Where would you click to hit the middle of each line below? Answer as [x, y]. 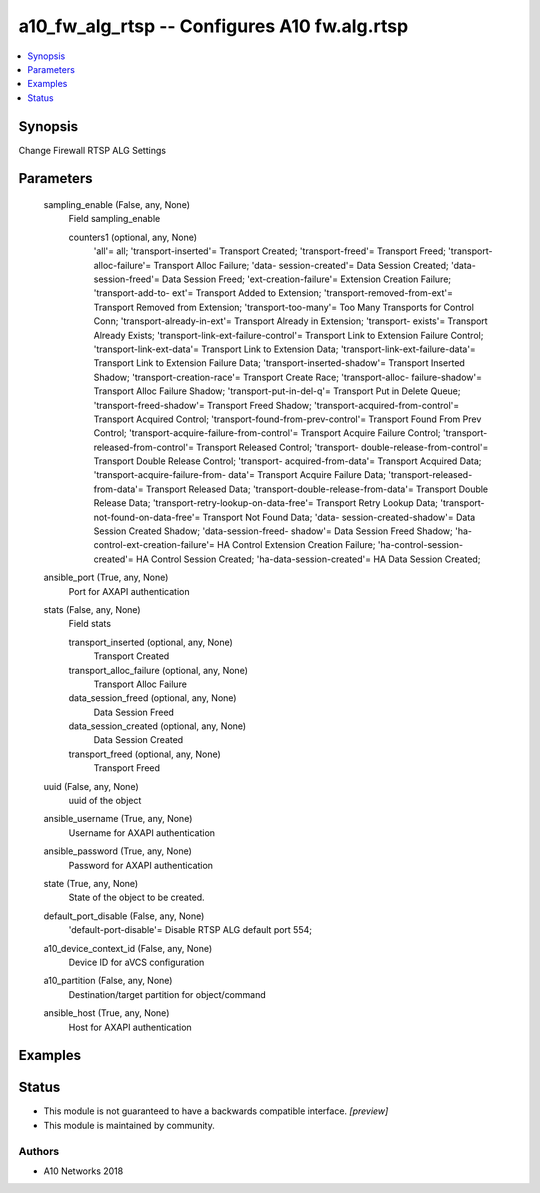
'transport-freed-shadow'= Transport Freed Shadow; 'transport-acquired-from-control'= [276, 405]
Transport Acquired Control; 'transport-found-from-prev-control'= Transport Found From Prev [287, 419]
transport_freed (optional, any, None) [145, 754]
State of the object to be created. [136, 897]
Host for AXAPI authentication [130, 1027]
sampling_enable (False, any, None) [116, 205]
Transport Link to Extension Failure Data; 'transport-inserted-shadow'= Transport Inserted [279, 363]
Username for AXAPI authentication [141, 832]
